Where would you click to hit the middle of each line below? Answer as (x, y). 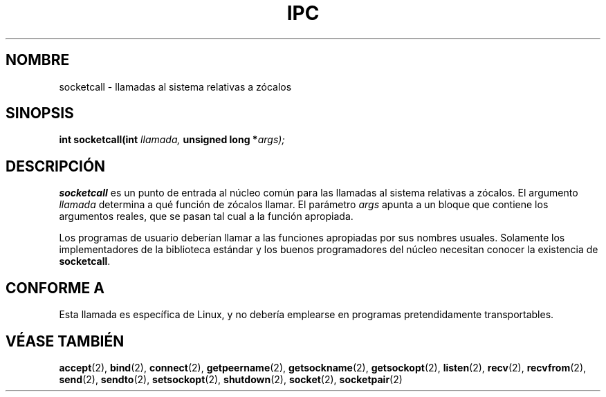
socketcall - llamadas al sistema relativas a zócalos (175, 86)
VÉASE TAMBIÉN (65, 341)
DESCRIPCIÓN (56, 166)
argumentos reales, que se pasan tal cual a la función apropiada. (206, 216)
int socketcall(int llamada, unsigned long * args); (172, 140)
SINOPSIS (40, 113)
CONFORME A (55, 288)
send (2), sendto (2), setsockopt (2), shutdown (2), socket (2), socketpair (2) (231, 379)
